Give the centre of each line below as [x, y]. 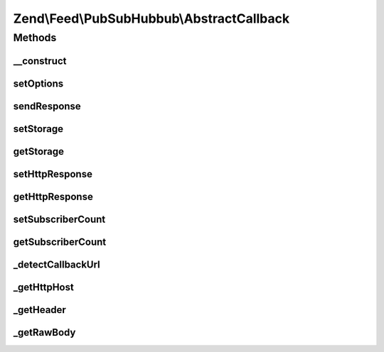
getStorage [38, 152]
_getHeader [40, 310]
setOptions [38, 83]
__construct [40, 61]
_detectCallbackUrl [57, 264]
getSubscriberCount [60, 242]
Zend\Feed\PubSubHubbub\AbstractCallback [151, 18]
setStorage [38, 129]
